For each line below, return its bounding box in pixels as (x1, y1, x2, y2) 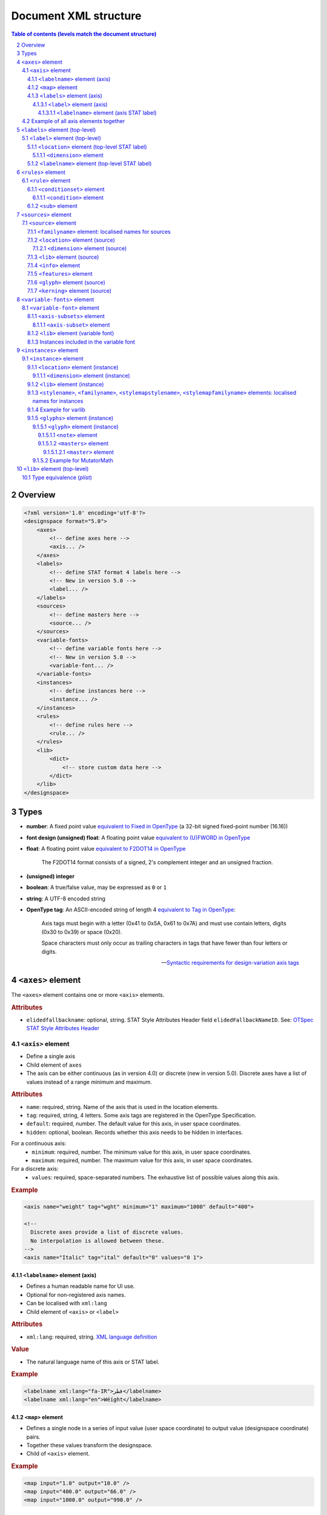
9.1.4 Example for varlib (27, 406, 85, 413)
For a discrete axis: (11, 1165, 59, 1173)
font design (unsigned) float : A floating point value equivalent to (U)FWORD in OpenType (26, 834, 251, 841)
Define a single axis (26, 1053, 76, 1060)
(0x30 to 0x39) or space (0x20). (41, 928, 122, 936)
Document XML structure (11, 9, 142, 22)
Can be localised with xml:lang (26, 1300, 107, 1307)
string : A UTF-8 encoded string (26, 894, 106, 902)
